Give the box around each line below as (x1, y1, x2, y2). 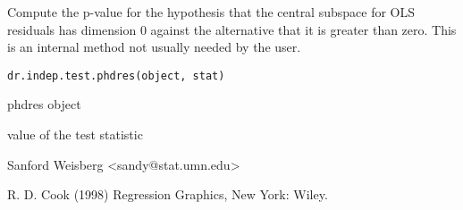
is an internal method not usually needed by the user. (7, 38, 301, 56)
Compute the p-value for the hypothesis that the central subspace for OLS (7, 3, 416, 21)
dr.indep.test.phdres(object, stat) (7, 69, 225, 82)
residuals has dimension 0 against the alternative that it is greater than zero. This (7, 20, 457, 38)
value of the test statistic (7, 125, 143, 144)
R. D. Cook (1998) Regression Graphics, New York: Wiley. (7, 185, 328, 204)
